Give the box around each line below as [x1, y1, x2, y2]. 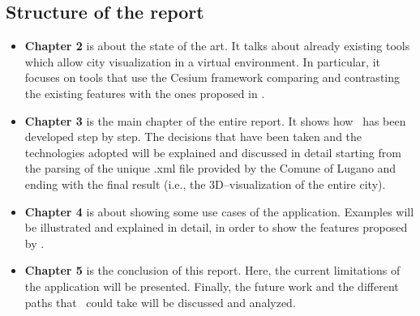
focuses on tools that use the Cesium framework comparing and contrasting [24, 69, 401, 86]
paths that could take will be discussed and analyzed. [24, 293, 296, 310]
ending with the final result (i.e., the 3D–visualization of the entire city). [24, 175, 386, 192]
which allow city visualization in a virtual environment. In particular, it [24, 53, 380, 70]
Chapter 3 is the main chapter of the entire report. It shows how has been [24, 112, 406, 129]
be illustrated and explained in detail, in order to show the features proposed [24, 219, 408, 236]
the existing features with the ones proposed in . [24, 84, 265, 101]
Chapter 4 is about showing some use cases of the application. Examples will [24, 203, 414, 220]
